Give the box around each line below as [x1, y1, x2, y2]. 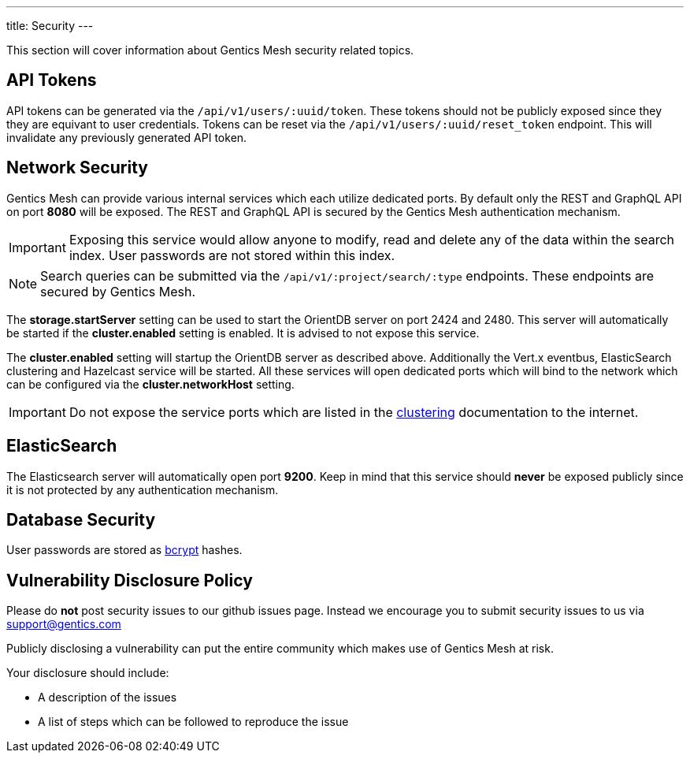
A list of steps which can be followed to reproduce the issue [38, 715, 349, 729]
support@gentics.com [6, 617, 121, 631]
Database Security [6, 509, 156, 530]
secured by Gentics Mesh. [40, 283, 196, 300]
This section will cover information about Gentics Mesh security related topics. [6, 43, 414, 57]
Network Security [6, 158, 148, 178]
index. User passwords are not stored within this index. [69, 247, 395, 263]
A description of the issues [38, 690, 177, 705]
